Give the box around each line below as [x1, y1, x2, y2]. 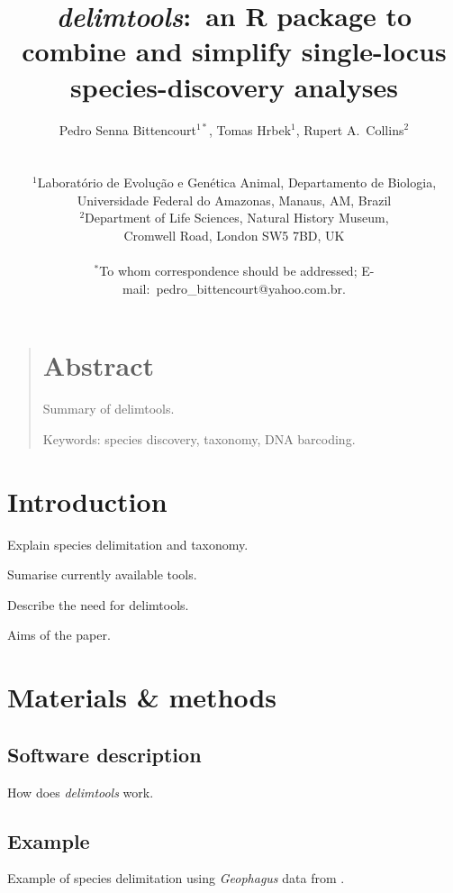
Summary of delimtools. [42, 399, 175, 418]
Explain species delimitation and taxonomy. [7, 534, 249, 553]
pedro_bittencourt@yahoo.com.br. [156, 278, 346, 297]
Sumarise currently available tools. [7, 565, 197, 584]
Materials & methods [7, 679, 277, 715]
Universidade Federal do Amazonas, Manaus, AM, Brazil [77, 190, 392, 209]
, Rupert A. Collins [295, 120, 404, 139]
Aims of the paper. [7, 625, 111, 644]
